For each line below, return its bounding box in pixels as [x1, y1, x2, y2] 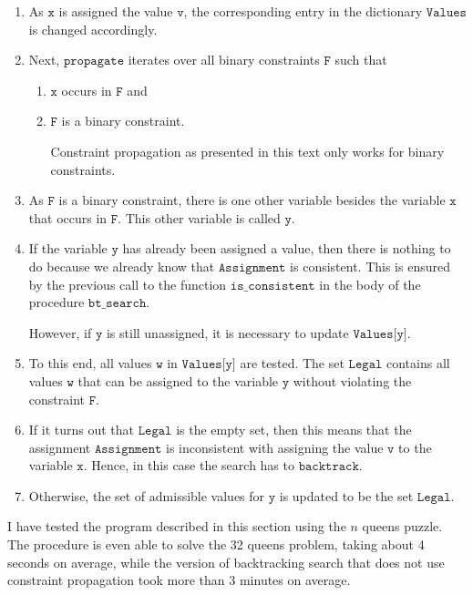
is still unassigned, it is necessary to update [106, 323, 349, 342]
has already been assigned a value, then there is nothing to [122, 239, 451, 258]
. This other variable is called [118, 208, 281, 227]
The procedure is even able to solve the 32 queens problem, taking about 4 [7, 535, 425, 554]
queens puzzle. [362, 517, 443, 536]
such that [334, 50, 387, 69]
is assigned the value [58, 2, 173, 20]
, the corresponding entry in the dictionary [183, 2, 423, 20]
